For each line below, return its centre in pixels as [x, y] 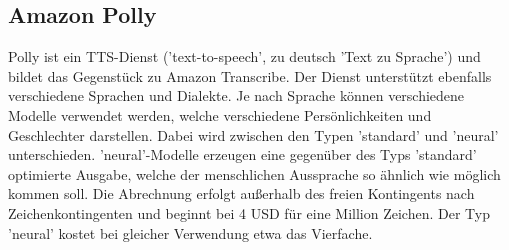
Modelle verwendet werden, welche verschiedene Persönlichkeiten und [220, 114]
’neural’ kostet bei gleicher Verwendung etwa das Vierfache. [190, 232]
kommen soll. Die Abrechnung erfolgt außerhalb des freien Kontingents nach [241, 193]
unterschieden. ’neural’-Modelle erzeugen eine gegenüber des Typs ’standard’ [242, 154]
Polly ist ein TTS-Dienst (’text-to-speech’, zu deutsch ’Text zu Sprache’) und [244, 56]
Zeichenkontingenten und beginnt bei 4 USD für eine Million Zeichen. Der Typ [249, 212]
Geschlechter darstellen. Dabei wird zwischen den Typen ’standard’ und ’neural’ [253, 134]
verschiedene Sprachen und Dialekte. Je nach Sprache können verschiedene [236, 95]
